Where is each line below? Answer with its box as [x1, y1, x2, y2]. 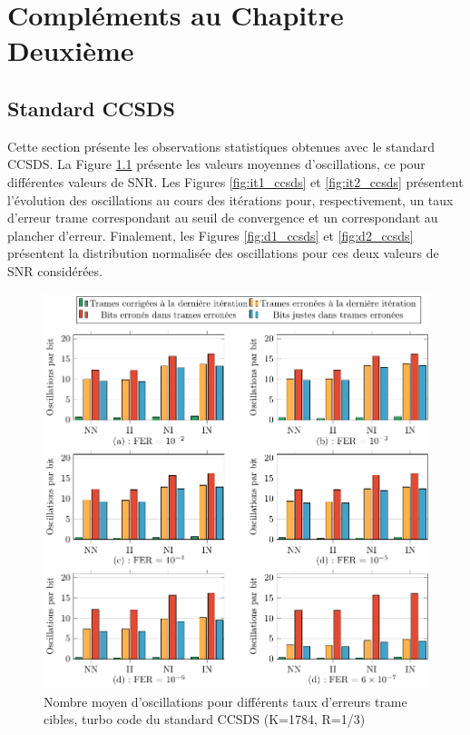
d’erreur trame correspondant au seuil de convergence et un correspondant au [7, 208, 438, 227]
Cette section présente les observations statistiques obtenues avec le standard [7, 136, 435, 155]
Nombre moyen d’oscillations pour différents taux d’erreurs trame [44, 691, 407, 710]
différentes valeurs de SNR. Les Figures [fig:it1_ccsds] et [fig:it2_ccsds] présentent [7, 172, 464, 191]
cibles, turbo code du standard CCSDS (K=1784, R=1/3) [44, 710, 366, 729]
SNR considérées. [7, 261, 103, 280]
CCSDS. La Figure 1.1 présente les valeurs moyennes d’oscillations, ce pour [7, 154, 426, 174]
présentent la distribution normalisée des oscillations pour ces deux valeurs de [7, 243, 439, 263]
